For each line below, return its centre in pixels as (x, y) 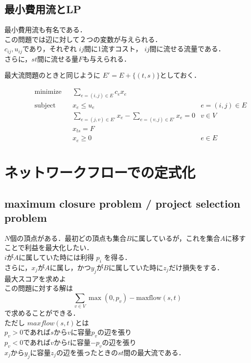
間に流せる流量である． (187, 49)
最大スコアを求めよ (35, 278)
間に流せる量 (57, 58)
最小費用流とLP (43, 9)
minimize (48, 92)
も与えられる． (106, 58)
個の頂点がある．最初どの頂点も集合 (68, 238)
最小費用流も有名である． (46, 30)
